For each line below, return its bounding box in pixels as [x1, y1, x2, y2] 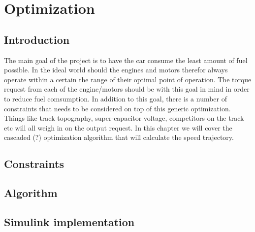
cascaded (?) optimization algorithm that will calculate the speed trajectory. [4, 132, 234, 142]
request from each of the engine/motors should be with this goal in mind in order [4, 84, 250, 94]
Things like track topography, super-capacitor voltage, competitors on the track [4, 113, 244, 123]
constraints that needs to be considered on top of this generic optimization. [4, 103, 231, 113]
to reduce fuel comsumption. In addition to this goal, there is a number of [4, 93, 227, 103]
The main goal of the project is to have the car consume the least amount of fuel [4, 55, 248, 65]
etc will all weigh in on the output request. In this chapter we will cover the [4, 122, 232, 133]
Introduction [4, 32, 70, 47]
